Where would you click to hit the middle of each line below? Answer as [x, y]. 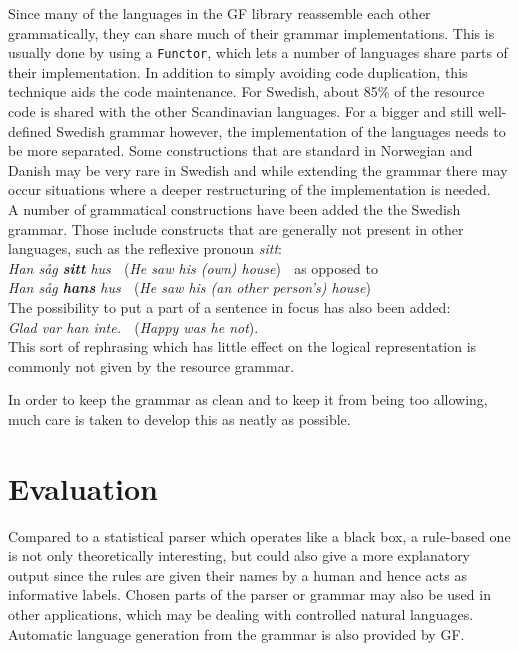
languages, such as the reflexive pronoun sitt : [145, 248]
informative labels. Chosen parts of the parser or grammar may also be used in [249, 594]
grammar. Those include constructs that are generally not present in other [236, 228]
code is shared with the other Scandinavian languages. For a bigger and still [241, 111]
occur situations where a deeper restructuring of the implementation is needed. [249, 189]
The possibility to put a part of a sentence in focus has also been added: [229, 306]
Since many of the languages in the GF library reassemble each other [219, 13]
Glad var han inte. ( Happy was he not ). [133, 326]
